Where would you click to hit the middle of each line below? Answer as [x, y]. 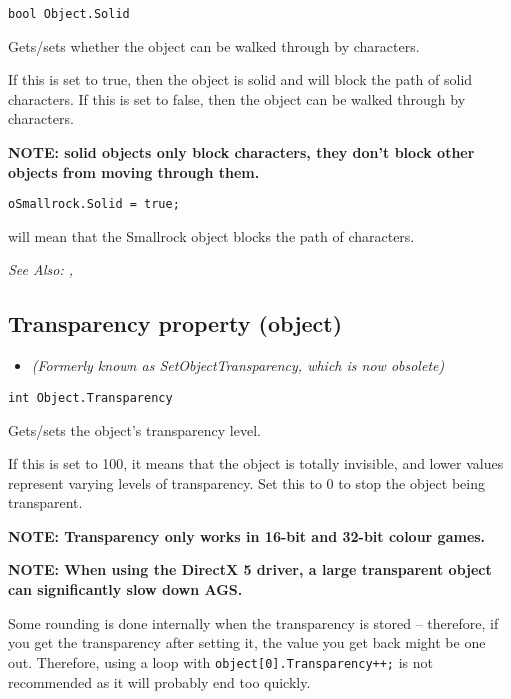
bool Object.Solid [69, 14]
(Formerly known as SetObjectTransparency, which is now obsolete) [238, 365]
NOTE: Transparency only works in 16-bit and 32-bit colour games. [247, 535]
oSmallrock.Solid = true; [94, 204]
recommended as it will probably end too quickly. [159, 681]
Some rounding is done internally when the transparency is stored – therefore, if [253, 622]
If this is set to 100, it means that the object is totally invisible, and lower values [256, 463]
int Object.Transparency [90, 397]
